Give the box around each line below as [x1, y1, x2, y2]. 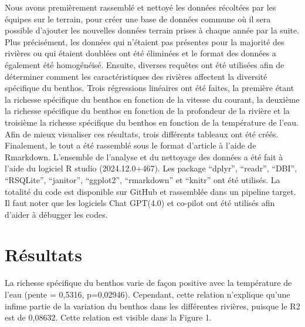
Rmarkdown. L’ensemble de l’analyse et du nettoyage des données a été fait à [5, 150, 283, 163]
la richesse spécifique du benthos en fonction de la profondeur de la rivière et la [5, 104, 290, 117]
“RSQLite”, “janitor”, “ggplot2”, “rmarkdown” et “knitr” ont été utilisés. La [5, 173, 280, 186]
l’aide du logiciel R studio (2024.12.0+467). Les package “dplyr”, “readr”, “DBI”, [5, 162, 297, 174]
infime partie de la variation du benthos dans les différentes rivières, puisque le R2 [5, 299, 300, 312]
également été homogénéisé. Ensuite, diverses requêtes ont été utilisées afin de [5, 58, 284, 70]
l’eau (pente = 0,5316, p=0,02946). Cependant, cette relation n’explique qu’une [5, 288, 290, 300]
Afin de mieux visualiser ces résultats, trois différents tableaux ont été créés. [5, 127, 279, 140]
